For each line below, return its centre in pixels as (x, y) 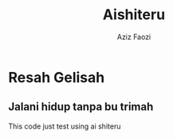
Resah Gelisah (57, 77)
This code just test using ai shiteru (65, 126)
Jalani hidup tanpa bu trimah (81, 107)
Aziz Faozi (134, 37)
